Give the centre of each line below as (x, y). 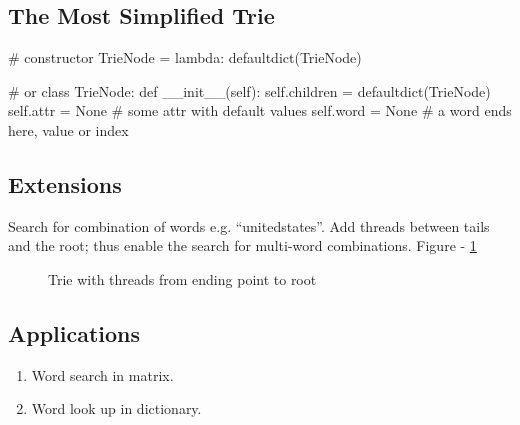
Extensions (65, 183)
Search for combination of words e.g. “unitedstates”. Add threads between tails (249, 225)
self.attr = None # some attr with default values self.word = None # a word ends (260, 110)
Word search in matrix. (102, 374)
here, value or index (68, 129)
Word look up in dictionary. (116, 408)
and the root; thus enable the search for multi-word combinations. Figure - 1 (242, 245)
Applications (74, 332)
